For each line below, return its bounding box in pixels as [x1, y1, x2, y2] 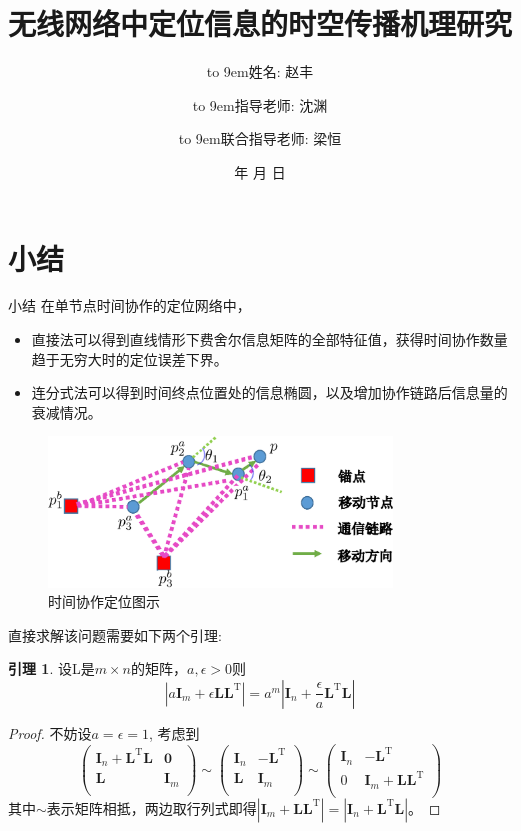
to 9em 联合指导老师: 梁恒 [178, 128, 342, 149]
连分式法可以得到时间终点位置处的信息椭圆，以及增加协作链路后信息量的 [31, 382, 508, 403]
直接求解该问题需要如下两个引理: [8, 624, 222, 645]
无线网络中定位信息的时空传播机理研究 [8, 3, 513, 44]
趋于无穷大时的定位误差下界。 [31, 348, 228, 369]
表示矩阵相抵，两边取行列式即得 [46, 797, 257, 818]
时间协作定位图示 [48, 591, 160, 612]
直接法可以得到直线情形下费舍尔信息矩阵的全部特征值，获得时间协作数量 [31, 329, 508, 350]
